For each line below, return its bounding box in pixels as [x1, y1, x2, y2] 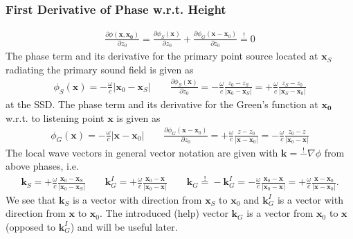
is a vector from [246, 206, 314, 220]
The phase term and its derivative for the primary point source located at [6, 48, 318, 63]
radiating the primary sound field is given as [6, 62, 194, 76]
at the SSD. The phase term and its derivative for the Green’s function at [6, 97, 318, 112]
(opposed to [6, 219, 56, 233]
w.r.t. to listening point [6, 110, 105, 125]
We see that [6, 192, 56, 206]
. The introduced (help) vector [99, 206, 228, 220]
